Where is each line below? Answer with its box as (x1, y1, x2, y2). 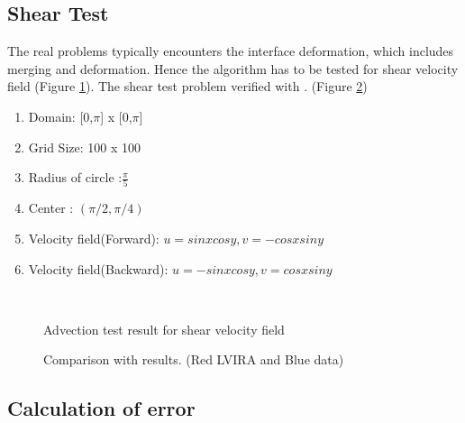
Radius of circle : (28, 168, 123, 187)
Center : (28, 198, 74, 217)
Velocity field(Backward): (28, 259, 169, 278)
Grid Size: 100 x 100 (28, 137, 141, 156)
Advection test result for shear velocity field (43, 319, 285, 338)
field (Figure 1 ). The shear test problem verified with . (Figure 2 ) (7, 77, 368, 96)
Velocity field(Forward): (28, 229, 160, 248)
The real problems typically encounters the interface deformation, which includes (7, 41, 454, 60)
